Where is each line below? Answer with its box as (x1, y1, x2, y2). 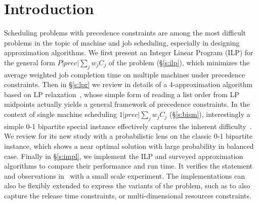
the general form (4, 57, 55, 67)
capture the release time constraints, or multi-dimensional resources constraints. (4, 190, 251, 201)
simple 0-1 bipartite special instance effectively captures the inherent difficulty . (4, 120, 252, 131)
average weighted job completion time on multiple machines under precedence (4, 69, 245, 79)
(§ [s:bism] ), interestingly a (169, 109, 250, 119)
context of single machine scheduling (4, 109, 117, 119)
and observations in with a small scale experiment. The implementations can (4, 170, 245, 181)
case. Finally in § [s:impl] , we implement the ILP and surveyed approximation (4, 150, 243, 161)
